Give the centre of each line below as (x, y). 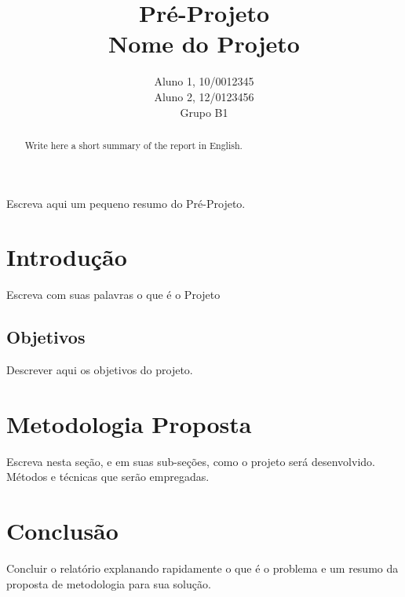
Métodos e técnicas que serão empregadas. (108, 477)
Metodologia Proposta (129, 423)
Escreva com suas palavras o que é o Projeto (113, 295)
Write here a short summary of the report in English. (133, 145)
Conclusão (62, 531)
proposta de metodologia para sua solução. (109, 583)
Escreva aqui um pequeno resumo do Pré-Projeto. (126, 203)
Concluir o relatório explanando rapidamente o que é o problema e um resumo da (202, 568)
